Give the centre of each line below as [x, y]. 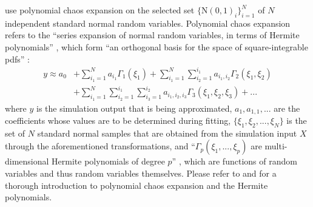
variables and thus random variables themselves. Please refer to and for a [141, 173]
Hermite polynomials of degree [108, 161]
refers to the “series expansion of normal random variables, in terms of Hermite [152, 35]
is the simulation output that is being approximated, [134, 108]
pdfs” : [17, 59]
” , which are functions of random [234, 161]
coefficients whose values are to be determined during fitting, [118, 120]
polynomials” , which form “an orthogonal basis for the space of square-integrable [156, 46]
